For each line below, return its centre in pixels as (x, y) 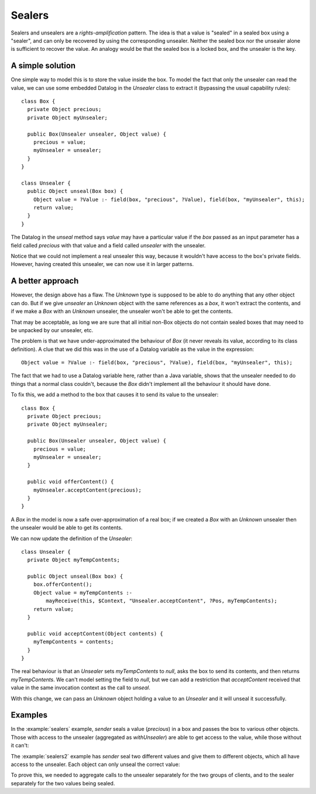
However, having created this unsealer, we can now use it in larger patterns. (102, 264)
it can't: (20, 745)
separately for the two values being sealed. (63, 783)
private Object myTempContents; (73, 560)
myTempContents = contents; (73, 642)
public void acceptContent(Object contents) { (95, 634)
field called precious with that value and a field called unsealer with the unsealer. (108, 245)
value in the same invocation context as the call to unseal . (80, 688)
